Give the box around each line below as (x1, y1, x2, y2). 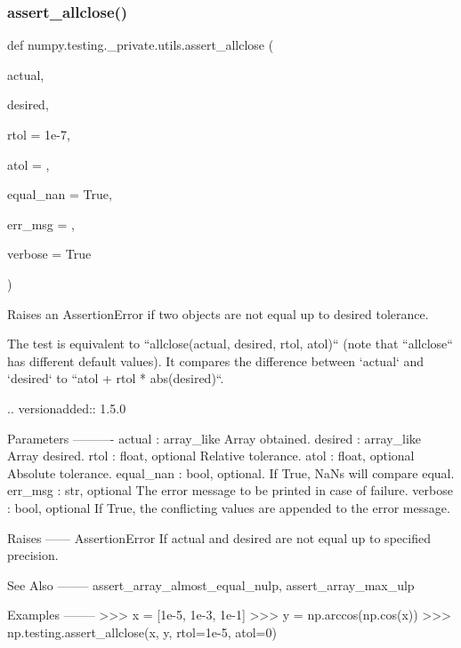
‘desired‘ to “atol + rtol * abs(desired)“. (7, 369, 224, 388)
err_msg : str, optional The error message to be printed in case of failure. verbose (7, 481, 453, 500)
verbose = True (7, 244, 92, 263)
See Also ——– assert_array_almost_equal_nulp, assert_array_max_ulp (7, 575, 415, 594)
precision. (7, 546, 59, 564)
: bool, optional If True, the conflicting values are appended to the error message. (7, 498, 450, 516)
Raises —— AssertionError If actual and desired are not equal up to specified (7, 528, 431, 547)
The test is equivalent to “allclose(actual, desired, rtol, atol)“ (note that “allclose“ (7, 334, 453, 353)
